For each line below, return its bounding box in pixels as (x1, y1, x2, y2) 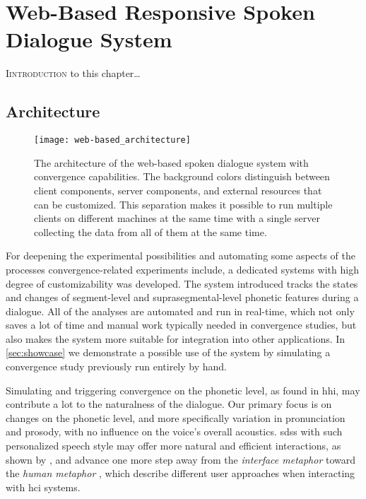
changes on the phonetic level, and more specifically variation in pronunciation (6, 410, 346, 425)
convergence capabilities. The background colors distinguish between (34, 169, 330, 184)
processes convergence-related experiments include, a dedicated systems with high (6, 262, 359, 276)
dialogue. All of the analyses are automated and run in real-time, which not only (6, 303, 355, 318)
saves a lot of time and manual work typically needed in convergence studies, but (6, 317, 357, 332)
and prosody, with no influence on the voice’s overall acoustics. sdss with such (6, 424, 343, 439)
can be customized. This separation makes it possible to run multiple (34, 196, 333, 211)
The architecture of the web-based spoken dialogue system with (34, 155, 309, 170)
